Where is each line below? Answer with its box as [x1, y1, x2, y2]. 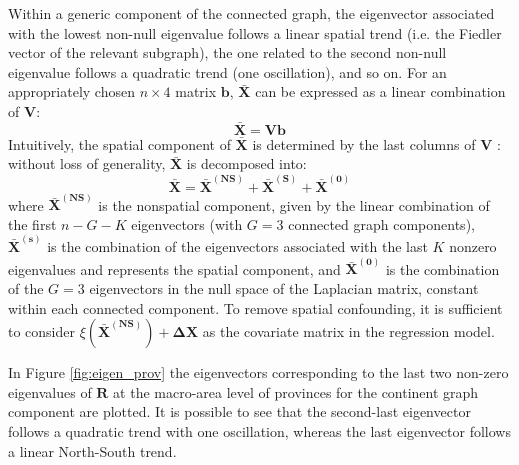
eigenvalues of [8, 381, 92, 402]
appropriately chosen [8, 81, 135, 102]
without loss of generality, [8, 153, 166, 174]
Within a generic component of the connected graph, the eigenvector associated [8, 3, 495, 23]
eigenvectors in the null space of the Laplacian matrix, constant [89, 277, 479, 298]
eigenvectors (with [131, 213, 243, 234]
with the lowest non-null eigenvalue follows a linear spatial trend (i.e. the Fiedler [8, 22, 502, 43]
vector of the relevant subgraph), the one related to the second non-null [8, 42, 447, 63]
